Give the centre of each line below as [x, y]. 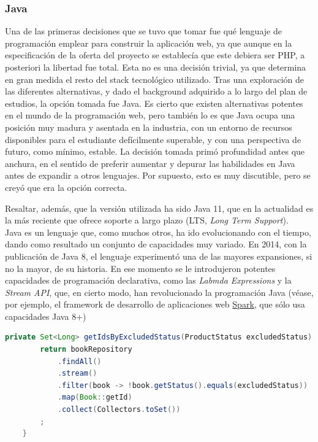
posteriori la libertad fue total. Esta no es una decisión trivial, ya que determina [156, 67]
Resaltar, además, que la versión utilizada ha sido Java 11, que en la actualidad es [159, 208]
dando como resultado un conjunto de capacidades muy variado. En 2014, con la [156, 244]
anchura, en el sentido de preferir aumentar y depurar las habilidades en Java [150, 163]
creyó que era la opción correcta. [66, 187]
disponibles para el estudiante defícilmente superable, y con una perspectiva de [153, 139]
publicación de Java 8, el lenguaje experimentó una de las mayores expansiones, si [159, 256]
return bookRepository [86, 350]
